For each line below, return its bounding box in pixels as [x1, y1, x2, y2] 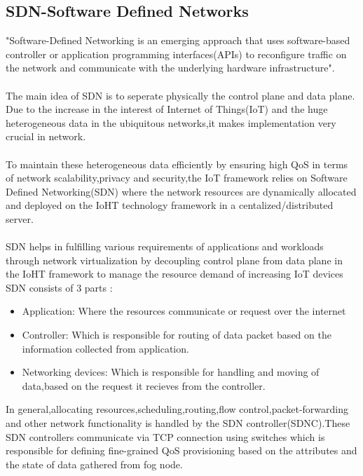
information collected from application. [22, 341, 189, 355]
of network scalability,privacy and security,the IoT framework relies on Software [6, 170, 348, 185]
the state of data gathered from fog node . [6, 456, 183, 471]
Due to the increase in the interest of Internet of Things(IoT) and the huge [6, 102, 328, 116]
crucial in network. [6, 129, 86, 144]
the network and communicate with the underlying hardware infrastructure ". [6, 60, 335, 75]
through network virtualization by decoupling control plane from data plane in [6, 252, 343, 267]
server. [6, 211, 34, 226]
